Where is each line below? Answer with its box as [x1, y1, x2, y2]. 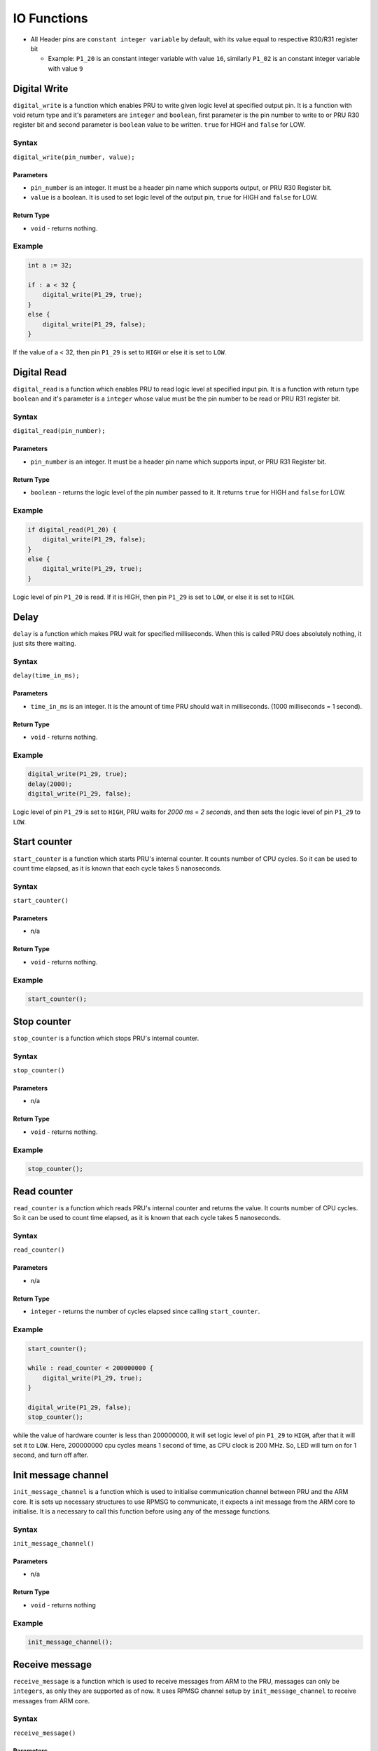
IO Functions [13, 11, 89, 26]
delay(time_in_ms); [13, 672, 80, 679]
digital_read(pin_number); [13, 427, 106, 435]
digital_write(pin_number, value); [13, 153, 136, 161]
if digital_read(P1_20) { [27, 525, 117, 534]
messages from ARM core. [13, 1696, 90, 1705]
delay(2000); [27, 780, 73, 788]
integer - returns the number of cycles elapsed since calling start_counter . [30, 1307, 260, 1316]
